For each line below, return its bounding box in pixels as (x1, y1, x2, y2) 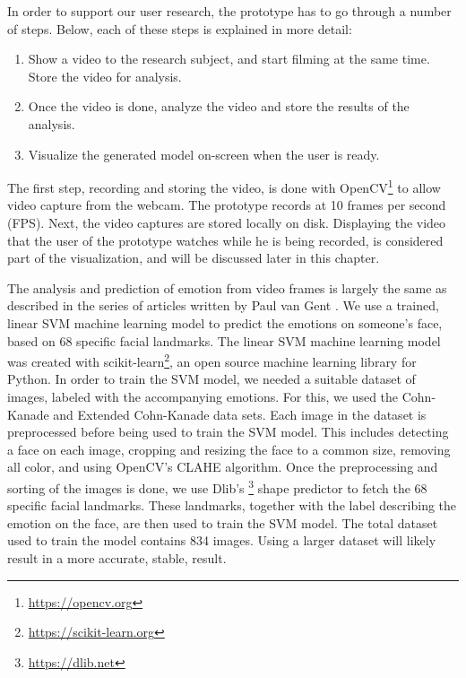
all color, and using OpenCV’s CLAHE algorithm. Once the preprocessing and (7, 457, 438, 476)
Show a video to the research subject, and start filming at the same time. (28, 49, 430, 68)
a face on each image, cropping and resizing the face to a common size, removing (7, 439, 451, 458)
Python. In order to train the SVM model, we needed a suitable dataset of (7, 369, 416, 388)
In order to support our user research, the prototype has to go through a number (7, 2, 452, 20)
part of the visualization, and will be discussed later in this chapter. (7, 248, 380, 267)
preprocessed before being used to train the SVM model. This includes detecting (7, 422, 449, 441)
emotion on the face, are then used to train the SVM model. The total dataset (7, 513, 438, 532)
